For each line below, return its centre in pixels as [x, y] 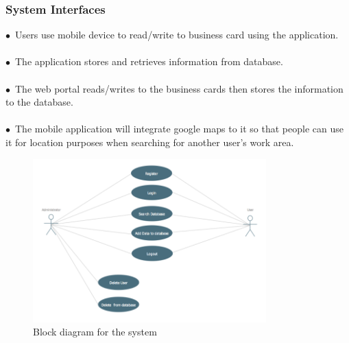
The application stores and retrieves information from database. [149, 61]
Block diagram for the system [95, 332]
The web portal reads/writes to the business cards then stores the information [179, 88]
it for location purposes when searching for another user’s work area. [150, 142]
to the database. [39, 102]
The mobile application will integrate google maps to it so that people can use [179, 129]
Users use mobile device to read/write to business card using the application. [177, 35]
